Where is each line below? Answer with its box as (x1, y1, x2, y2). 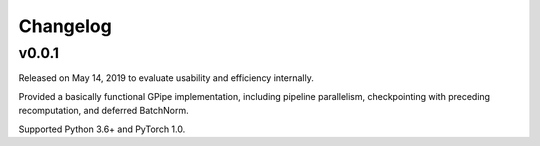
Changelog (18, 15, 112, 37)
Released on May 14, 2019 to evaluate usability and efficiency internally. (18, 72, 314, 84)
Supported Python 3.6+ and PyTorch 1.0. (18, 123, 186, 135)
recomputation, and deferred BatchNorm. (18, 105, 189, 117)
